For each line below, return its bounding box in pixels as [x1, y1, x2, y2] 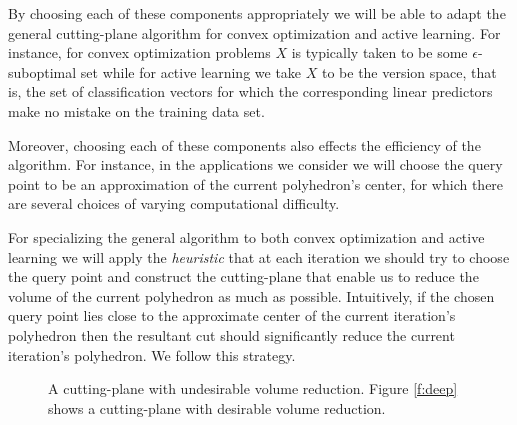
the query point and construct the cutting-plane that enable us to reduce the [8, 266, 479, 287]
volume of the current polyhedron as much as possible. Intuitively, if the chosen [8, 285, 495, 306]
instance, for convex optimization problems [8, 42, 271, 63]
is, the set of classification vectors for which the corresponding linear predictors [8, 81, 493, 102]
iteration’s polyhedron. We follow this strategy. [8, 344, 296, 365]
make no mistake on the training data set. [8, 100, 265, 121]
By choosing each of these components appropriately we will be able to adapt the [8, 3, 506, 23]
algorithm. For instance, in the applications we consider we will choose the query [8, 154, 503, 175]
